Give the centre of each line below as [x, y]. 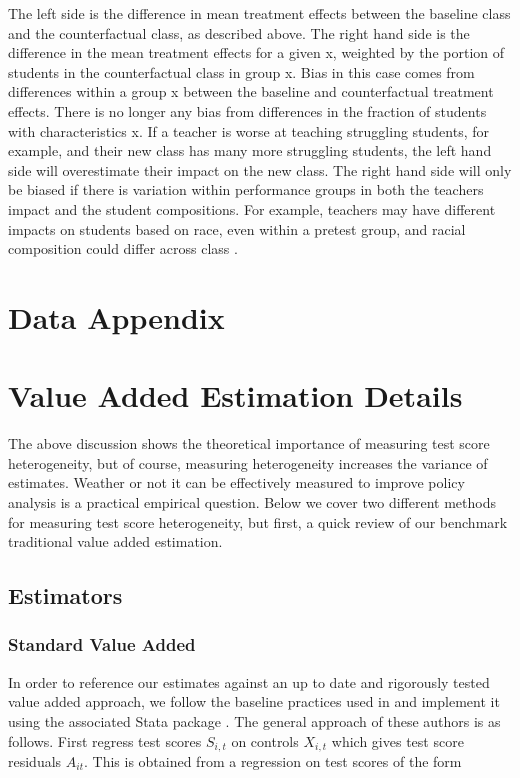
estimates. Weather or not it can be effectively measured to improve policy [236, 482]
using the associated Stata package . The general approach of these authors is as [254, 720]
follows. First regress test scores [105, 740]
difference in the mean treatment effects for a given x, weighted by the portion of [256, 52]
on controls [265, 740]
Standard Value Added [102, 644]
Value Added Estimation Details [235, 395]
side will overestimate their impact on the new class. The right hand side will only [260, 169]
